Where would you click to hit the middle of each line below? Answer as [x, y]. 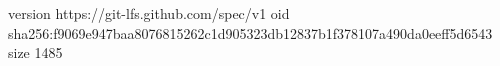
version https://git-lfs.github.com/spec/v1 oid [149, 13]
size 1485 [35, 52]
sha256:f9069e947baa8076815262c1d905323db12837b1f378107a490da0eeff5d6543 [250, 32]
